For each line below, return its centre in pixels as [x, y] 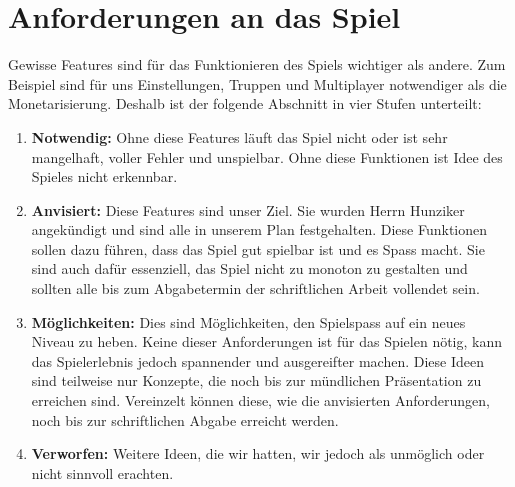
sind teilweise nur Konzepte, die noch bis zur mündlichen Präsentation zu [256, 380]
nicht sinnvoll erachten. [102, 472]
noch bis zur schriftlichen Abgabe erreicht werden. [185, 419]
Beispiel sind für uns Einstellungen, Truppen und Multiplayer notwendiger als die [257, 83]
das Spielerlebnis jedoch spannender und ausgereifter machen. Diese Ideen [258, 360]
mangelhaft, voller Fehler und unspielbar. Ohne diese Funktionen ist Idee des [267, 156]
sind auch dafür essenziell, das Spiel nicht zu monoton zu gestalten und [249, 268]
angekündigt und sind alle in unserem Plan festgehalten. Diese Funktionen [259, 229]
